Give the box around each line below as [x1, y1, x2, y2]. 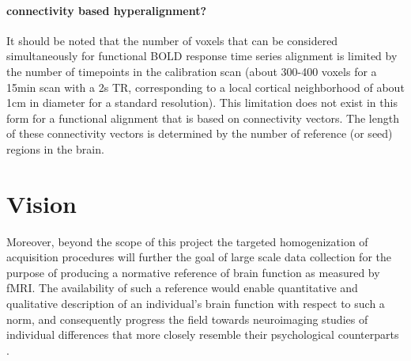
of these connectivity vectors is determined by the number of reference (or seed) [6, 125, 393, 142]
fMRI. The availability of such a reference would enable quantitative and [6, 279, 358, 296]
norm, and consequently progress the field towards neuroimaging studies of [6, 310, 368, 327]
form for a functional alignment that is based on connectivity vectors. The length [6, 109, 399, 126]
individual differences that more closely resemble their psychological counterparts [6, 326, 399, 343]
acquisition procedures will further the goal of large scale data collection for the [6, 249, 391, 265]
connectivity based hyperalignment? [6, 2, 207, 18]
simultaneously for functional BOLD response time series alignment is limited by [6, 47, 398, 64]
